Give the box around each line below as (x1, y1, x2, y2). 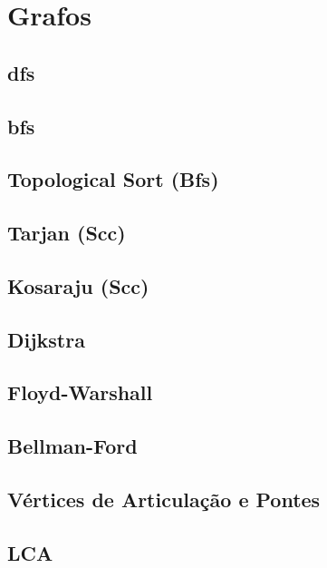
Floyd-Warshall (7, 378, 153, 406)
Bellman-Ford (7, 432, 138, 460)
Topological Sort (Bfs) (7, 165, 219, 193)
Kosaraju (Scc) (7, 271, 149, 299)
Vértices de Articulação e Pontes (7, 485, 321, 514)
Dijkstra (7, 325, 85, 353)
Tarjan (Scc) (7, 219, 126, 247)
